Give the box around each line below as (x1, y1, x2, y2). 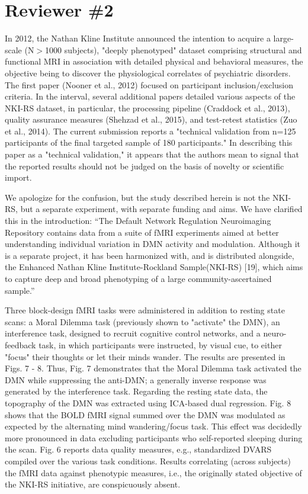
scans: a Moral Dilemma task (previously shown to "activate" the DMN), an (5, 315, 280, 328)
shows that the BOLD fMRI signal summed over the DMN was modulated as (5, 408, 285, 421)
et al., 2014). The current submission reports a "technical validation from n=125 (5, 124, 296, 137)
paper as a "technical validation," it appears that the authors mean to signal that (5, 148, 300, 161)
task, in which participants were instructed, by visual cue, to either (38, 338, 282, 351)
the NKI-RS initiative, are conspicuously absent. (5, 478, 181, 490)
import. (5, 171, 32, 184)
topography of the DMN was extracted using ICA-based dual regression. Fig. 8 (5, 396, 291, 409)
